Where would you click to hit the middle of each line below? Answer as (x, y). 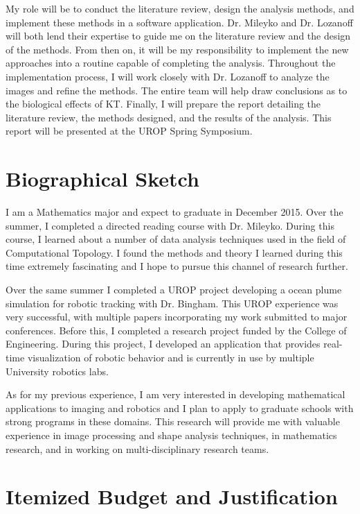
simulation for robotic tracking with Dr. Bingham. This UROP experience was (172, 303)
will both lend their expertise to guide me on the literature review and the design (178, 36)
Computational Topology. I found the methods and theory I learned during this (174, 252)
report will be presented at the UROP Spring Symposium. (129, 131)
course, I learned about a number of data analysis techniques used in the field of (176, 239)
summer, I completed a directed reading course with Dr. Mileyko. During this (170, 225)
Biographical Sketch (102, 179)
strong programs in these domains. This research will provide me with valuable (173, 421)
